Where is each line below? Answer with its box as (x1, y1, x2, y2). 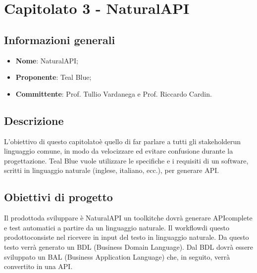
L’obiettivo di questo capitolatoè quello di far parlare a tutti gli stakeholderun (4, 136, 241, 146)
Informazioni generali (4, 32, 115, 47)
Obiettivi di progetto (4, 189, 113, 205)
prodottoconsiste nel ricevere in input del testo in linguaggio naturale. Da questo (4, 232, 249, 242)
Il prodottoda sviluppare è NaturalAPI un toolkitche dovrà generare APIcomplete (4, 213, 253, 223)
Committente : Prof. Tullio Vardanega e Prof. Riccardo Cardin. (15, 88, 212, 99)
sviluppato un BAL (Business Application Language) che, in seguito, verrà (4, 251, 230, 262)
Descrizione (4, 112, 64, 128)
